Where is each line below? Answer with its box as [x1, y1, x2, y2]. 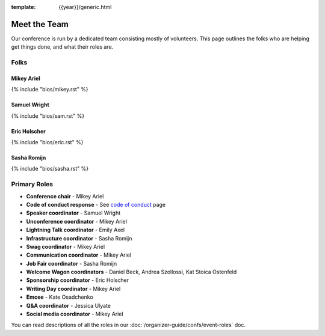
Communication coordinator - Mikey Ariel [26, 251, 132, 258]
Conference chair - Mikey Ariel [26, 192, 104, 200]
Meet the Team [11, 19, 69, 29]
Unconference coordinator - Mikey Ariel [26, 218, 128, 225]
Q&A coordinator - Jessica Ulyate [26, 302, 111, 309]
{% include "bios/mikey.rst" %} [11, 86, 88, 93]
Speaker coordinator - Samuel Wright [26, 209, 121, 216]
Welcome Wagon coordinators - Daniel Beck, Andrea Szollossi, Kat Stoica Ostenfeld [26, 268, 237, 276]
